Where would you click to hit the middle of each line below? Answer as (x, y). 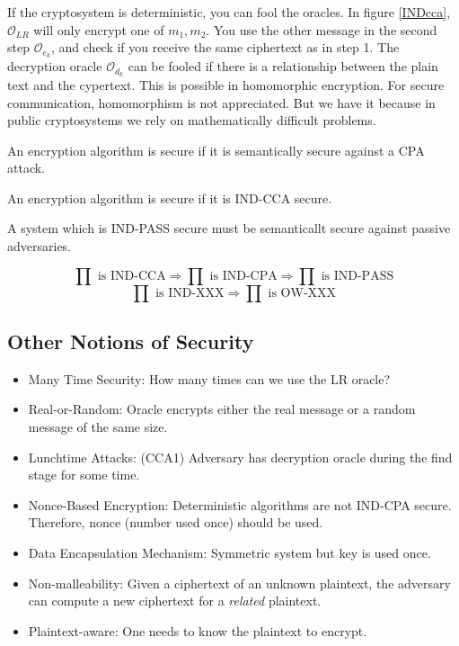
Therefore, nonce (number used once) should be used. (176, 522)
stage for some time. (84, 475)
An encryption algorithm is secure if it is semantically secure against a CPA (216, 150)
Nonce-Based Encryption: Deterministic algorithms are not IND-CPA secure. (240, 504)
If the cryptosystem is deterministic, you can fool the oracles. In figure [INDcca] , (229, 12)
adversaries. (40, 246)
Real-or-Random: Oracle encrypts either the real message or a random (222, 409)
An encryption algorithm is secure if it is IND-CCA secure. (170, 197)
